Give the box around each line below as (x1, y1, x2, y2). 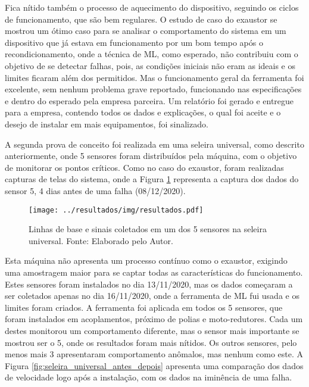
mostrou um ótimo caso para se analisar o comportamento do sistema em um (5, 24, 286, 37)
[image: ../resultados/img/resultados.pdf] (29, 205, 204, 214)
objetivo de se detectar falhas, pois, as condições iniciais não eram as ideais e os (5, 59, 295, 71)
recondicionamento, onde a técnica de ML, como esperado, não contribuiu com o (5, 48, 298, 60)
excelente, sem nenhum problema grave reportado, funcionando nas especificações (5, 83, 302, 95)
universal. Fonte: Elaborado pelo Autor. (29, 234, 173, 246)
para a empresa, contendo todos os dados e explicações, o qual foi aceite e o (5, 106, 281, 118)
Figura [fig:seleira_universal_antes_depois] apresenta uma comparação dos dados (5, 359, 304, 372)
